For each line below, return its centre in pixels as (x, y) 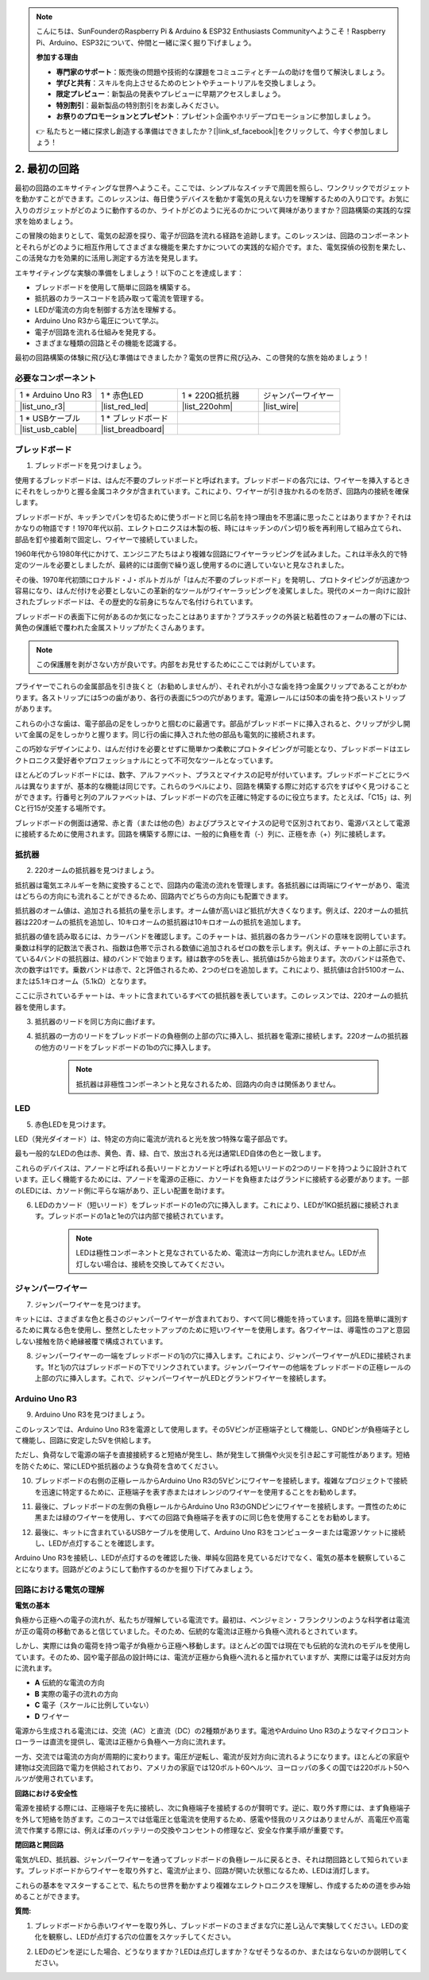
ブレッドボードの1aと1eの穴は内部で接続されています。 (138, 1216)
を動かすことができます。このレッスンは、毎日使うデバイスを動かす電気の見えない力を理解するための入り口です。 (202, 199)
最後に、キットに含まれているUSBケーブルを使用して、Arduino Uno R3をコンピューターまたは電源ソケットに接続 (220, 1532)
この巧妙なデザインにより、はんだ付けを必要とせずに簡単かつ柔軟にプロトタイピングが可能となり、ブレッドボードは (206, 749)
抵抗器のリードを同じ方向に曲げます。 (97, 1021)
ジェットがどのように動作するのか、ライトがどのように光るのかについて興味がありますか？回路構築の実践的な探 (227, 210)
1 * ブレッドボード (134, 419)
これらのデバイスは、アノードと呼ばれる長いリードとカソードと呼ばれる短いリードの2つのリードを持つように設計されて (211, 1168)
